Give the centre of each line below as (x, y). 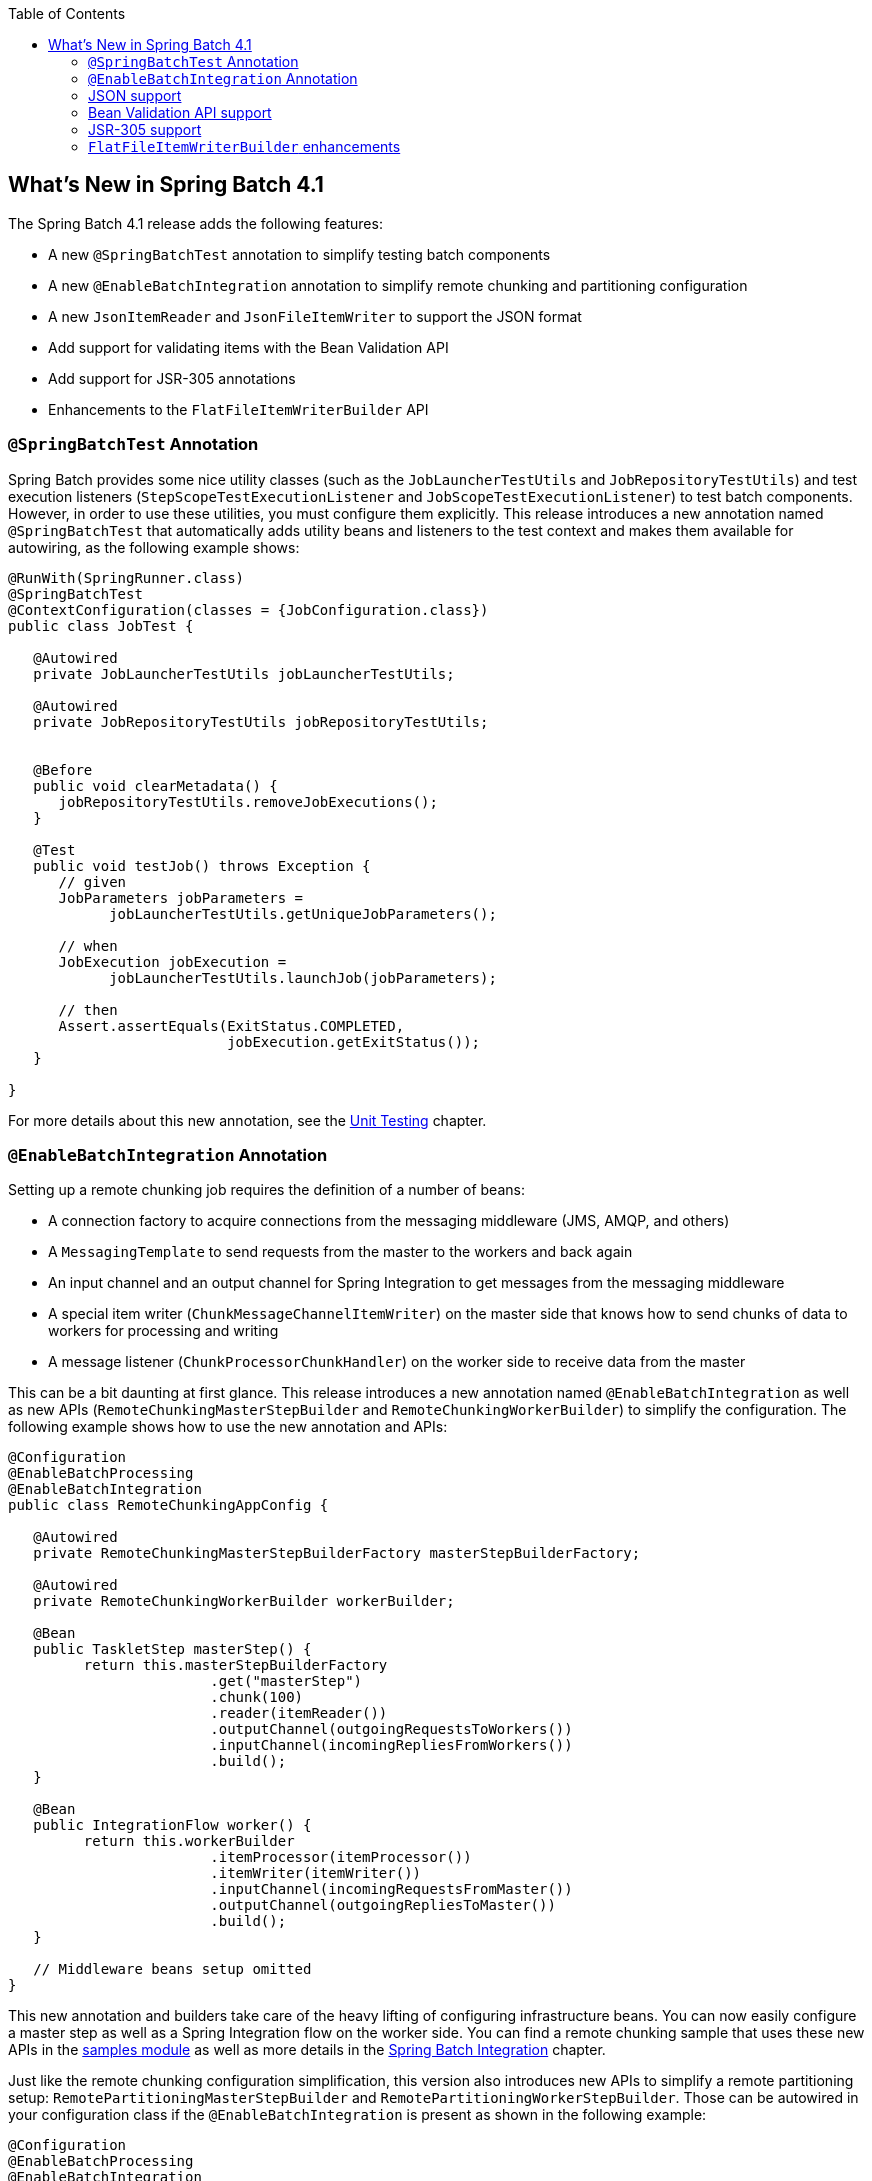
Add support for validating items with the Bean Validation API (248, 347)
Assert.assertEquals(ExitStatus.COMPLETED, (231, 1025)
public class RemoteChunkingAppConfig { (168, 1505)
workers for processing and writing (163, 1331)
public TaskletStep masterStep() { (172, 1649)
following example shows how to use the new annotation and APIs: (228, 1427)
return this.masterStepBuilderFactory (235, 1665)
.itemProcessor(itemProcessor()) (341, 1857)
